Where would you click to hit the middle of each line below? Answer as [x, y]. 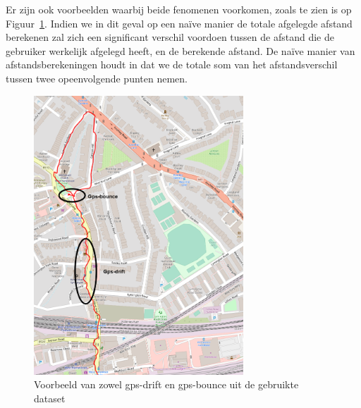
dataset [50, 398]
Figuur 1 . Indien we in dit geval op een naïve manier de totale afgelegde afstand [179, 23]
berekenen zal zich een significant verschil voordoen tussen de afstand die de [170, 37]
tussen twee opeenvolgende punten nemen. [97, 78]
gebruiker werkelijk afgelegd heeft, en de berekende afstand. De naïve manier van [180, 50]
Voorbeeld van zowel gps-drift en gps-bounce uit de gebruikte [166, 384]
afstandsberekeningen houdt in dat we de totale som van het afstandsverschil [172, 64]
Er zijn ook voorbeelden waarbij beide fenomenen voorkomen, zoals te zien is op [179, 9]
